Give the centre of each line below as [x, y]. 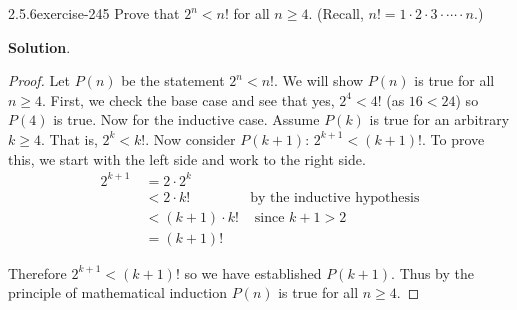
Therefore [37, 272]
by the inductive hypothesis [335, 197]
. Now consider [190, 138]
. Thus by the [433, 272]
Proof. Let [39, 80]
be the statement [173, 80]
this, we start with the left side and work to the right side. [187, 158]
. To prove [453, 138]
